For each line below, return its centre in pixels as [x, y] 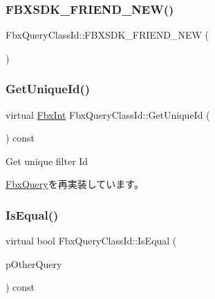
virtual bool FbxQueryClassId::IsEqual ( [91, 241]
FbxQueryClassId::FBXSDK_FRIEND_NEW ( [107, 35]
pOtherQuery [34, 263]
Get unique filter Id [47, 161]
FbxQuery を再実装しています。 [75, 184]
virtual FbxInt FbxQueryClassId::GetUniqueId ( [108, 114]
